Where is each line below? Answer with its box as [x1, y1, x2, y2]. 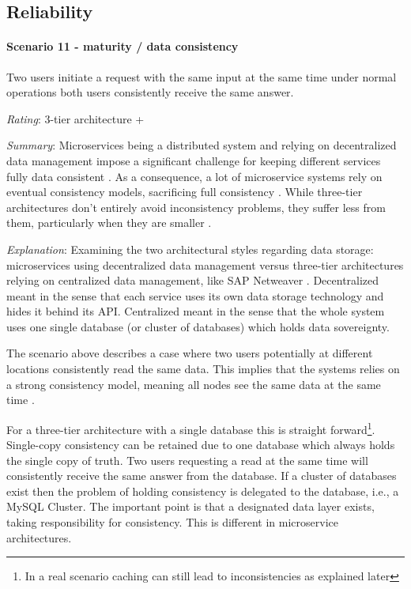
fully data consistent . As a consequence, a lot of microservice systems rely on [6, 168, 383, 184]
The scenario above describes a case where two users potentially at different [6, 345, 373, 361]
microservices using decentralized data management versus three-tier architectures [6, 256, 404, 273]
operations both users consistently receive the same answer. [6, 84, 294, 100]
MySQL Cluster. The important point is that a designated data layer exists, [6, 498, 375, 515]
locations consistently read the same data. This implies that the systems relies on [6, 361, 400, 377]
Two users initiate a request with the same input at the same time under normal [6, 68, 397, 85]
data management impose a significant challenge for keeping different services [6, 152, 381, 168]
